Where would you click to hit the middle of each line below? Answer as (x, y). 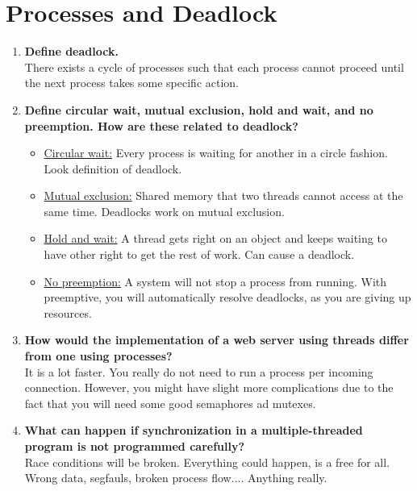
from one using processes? (98, 356)
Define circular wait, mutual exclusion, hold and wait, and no (199, 109)
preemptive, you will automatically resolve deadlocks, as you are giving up (227, 297)
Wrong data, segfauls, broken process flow (128, 478)
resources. (68, 312)
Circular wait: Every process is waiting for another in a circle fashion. (216, 153)
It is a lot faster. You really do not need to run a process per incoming (199, 371)
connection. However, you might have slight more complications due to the (209, 387)
